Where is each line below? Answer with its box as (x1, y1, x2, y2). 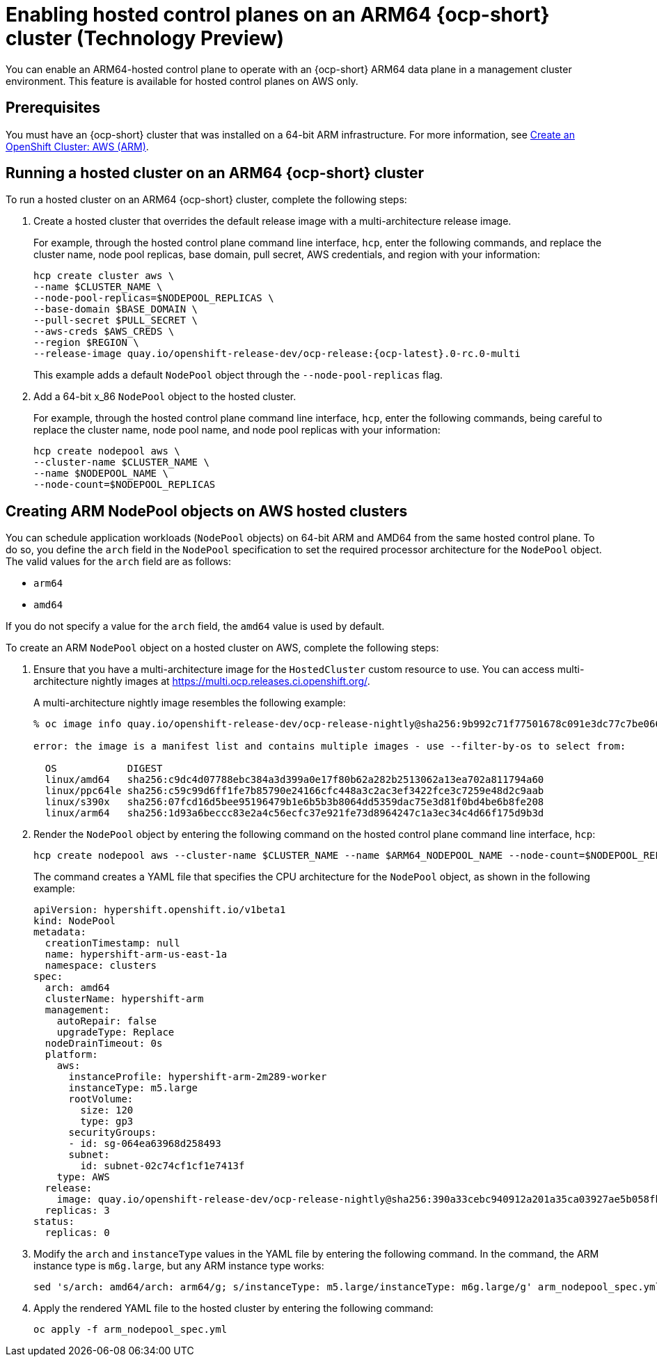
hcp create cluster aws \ (33, 270, 175, 282)
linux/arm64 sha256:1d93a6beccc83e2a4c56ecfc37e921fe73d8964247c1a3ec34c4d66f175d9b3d (45, 807, 544, 819)
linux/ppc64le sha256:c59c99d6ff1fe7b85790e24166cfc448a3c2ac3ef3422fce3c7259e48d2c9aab (45, 785, 544, 797)
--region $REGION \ (33, 337, 139, 349)
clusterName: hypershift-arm (45, 993, 204, 1005)
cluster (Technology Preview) (6, 26, 285, 50)
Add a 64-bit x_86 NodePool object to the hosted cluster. (33, 390, 296, 403)
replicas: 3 (45, 1205, 110, 1217)
